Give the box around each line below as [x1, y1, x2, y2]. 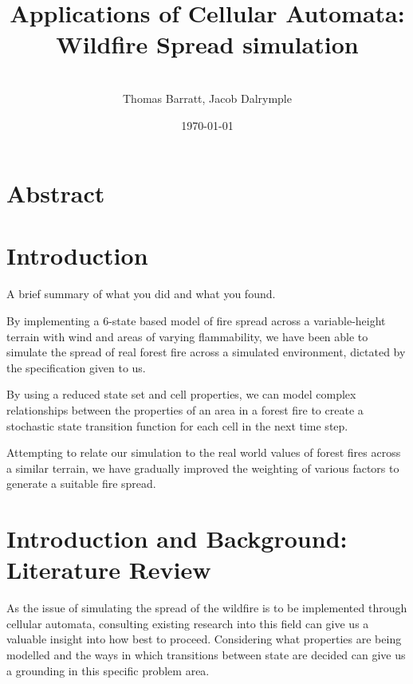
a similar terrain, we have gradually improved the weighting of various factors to [6, 459, 399, 476]
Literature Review [6, 553, 211, 586]
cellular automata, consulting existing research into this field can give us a [6, 615, 369, 631]
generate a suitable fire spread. [6, 475, 156, 492]
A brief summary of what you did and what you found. [6, 285, 276, 302]
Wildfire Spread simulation [56, 28, 359, 61]
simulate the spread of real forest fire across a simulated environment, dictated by [6, 344, 406, 360]
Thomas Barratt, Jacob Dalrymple [123, 89, 292, 106]
